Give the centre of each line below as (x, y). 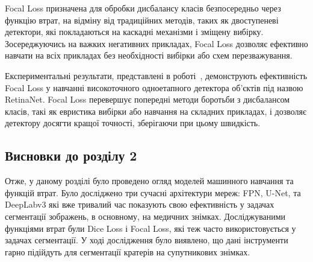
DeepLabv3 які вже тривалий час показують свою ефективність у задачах (140, 204)
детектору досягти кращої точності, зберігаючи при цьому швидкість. (133, 123)
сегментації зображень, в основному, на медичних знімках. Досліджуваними (145, 216)
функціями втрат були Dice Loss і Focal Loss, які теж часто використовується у (150, 228)
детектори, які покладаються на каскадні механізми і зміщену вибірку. (134, 32)
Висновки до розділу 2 (71, 155)
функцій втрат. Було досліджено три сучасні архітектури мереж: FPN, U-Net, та (153, 192)
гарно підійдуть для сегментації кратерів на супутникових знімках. (128, 251)
